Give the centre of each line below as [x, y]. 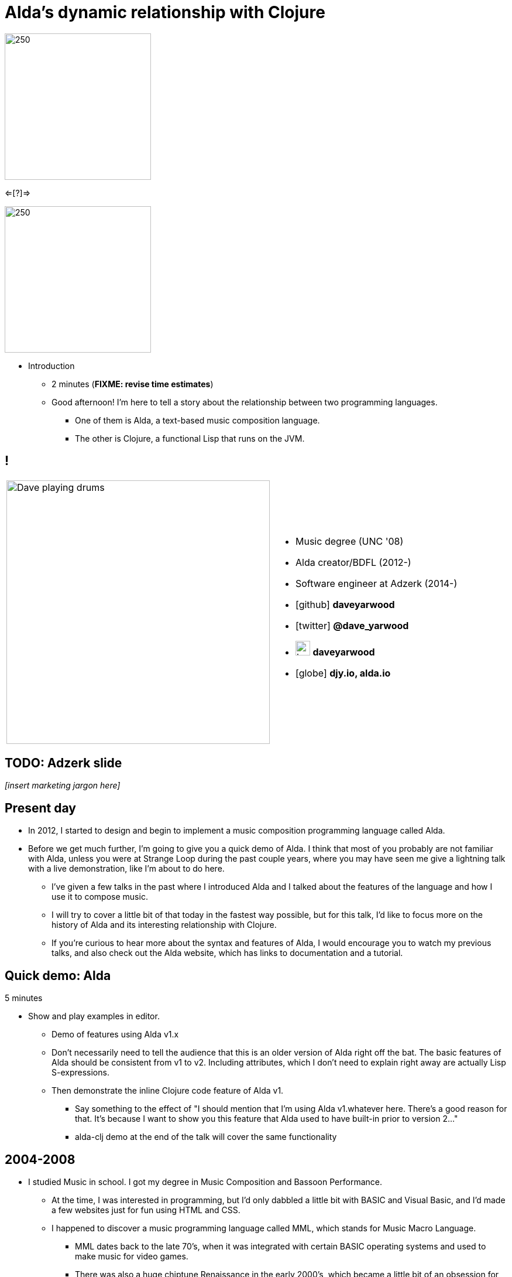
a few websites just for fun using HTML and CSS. [146, 1210]
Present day [40, 808]
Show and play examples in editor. [94, 1016]
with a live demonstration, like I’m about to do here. [126, 869]
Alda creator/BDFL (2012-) [353, 563]
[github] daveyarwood [345, 605]
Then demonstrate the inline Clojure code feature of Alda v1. [168, 1091]
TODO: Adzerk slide [63, 763]
